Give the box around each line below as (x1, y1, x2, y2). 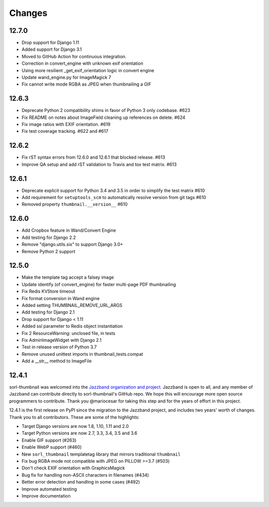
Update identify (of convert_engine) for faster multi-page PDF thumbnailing (21, 281, 176, 287)
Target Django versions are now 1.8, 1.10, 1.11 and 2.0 (21, 423, 129, 429)
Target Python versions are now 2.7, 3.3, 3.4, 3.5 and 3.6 (21, 430, 137, 436)
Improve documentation (21, 493, 71, 499)
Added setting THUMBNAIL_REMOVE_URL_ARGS (21, 303, 123, 308)
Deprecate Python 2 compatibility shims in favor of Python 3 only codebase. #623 (21, 107, 190, 113)
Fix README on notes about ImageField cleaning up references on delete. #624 (21, 114, 185, 120)
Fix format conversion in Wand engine (21, 295, 100, 301)
